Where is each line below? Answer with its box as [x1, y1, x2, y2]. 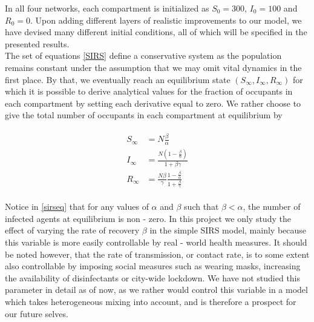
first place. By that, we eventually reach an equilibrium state [5, 73, 231, 86]
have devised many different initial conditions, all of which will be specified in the [5, 25, 307, 38]
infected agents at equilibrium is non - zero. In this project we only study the [5, 212, 291, 224]
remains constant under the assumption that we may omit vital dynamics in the [5, 61, 302, 73]
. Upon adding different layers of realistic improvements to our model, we [30, 13, 302, 26]
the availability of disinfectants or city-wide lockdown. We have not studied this [5, 271, 301, 284]
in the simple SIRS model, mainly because [149, 224, 307, 236]
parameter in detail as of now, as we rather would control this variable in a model [5, 283, 308, 296]
